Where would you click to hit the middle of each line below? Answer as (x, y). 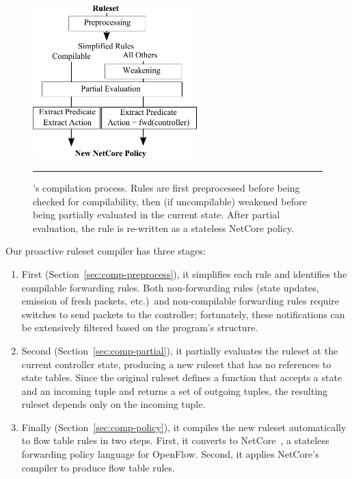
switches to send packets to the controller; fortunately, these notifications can (183, 314)
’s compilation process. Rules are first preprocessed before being (166, 187)
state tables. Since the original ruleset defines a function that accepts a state (182, 377)
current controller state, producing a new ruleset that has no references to (176, 364)
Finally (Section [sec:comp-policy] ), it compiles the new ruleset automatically (184, 427)
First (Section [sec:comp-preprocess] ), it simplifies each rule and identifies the (184, 273)
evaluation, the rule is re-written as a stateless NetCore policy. (164, 228)
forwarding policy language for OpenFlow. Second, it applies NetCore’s (170, 454)
